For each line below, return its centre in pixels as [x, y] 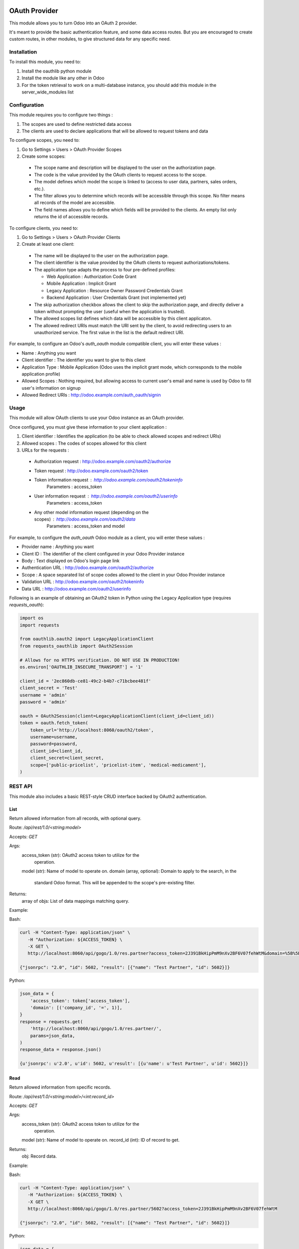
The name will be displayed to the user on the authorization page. [101, 255]
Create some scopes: [44, 156]
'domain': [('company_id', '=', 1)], [76, 1008]
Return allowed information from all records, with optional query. [75, 818]
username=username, [54, 737]
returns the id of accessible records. [72, 217]
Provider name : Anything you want [58, 547]
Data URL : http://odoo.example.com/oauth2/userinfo [76, 589]
